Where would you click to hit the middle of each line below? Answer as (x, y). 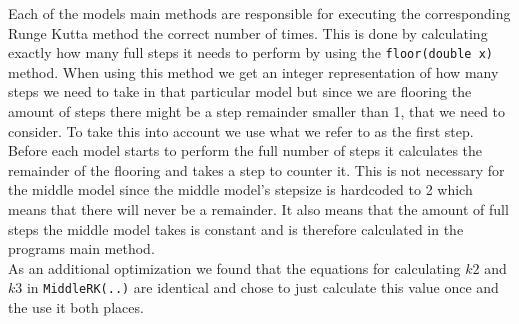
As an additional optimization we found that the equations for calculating (234, 267)
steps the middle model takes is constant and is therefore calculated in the (236, 228)
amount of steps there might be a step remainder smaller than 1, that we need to (257, 111)
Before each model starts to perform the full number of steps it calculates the (245, 150)
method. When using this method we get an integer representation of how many (253, 71)
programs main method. (81, 248)
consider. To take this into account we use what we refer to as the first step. (241, 130)
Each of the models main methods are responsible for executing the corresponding (259, 13)
